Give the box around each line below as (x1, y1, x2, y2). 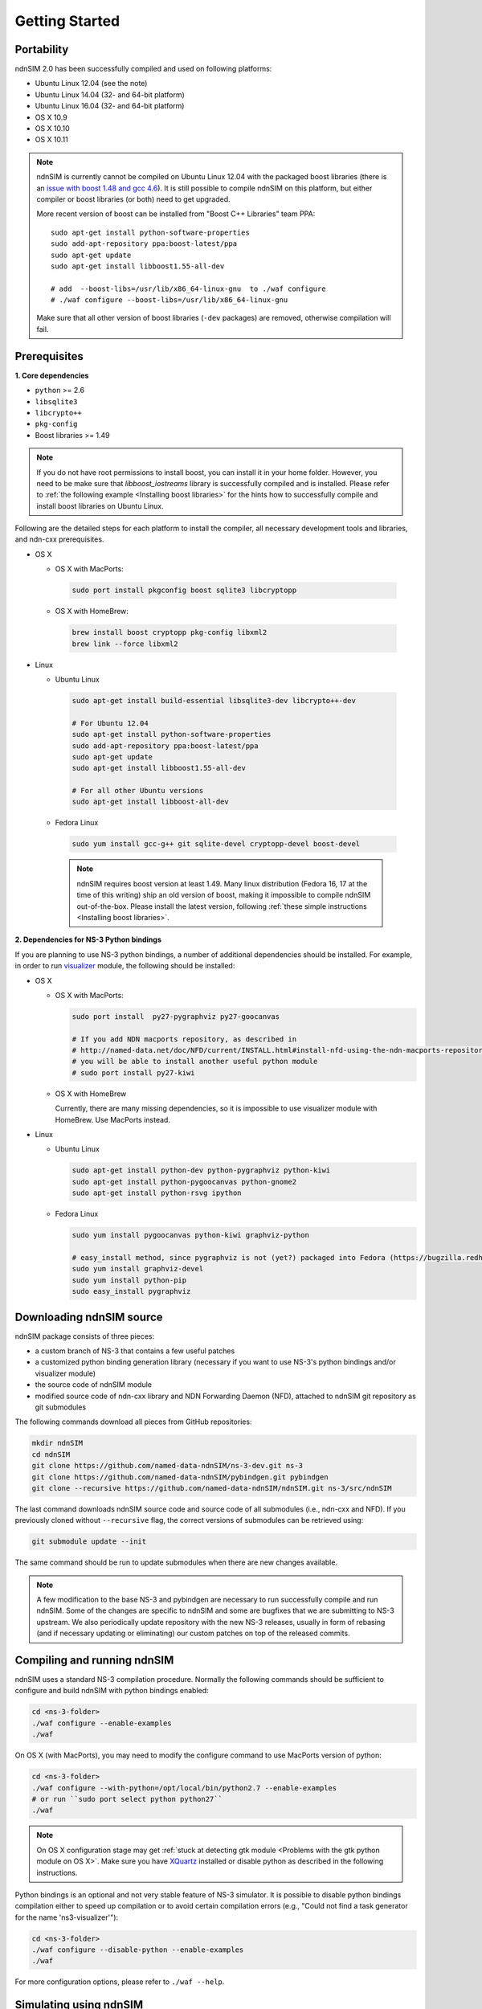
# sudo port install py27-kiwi (71, 1068, 196, 1077)
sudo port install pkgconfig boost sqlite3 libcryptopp (71, 586, 297, 595)
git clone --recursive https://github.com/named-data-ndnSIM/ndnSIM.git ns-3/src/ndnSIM (31, 1483, 393, 1492)
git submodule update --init (31, 1537, 147, 1546)
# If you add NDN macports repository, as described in (71, 1034, 297, 1044)
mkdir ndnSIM (31, 1438, 84, 1448)
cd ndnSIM (31, 1450, 71, 1459)
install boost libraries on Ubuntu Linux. (36, 501, 164, 510)
